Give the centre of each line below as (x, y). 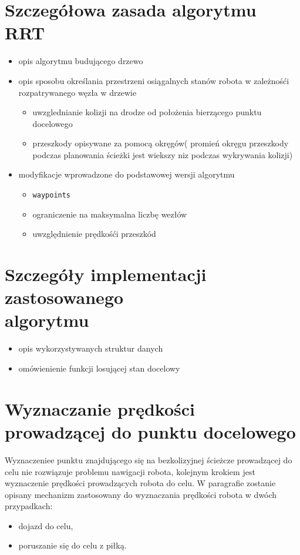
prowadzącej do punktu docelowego (150, 431)
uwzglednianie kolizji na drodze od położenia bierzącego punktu (147, 112)
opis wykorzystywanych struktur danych (91, 348)
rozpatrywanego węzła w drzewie (77, 92)
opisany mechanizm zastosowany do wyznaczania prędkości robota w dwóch (141, 494)
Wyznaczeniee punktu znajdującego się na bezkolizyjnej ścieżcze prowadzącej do (149, 459)
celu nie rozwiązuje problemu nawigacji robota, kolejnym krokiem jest (130, 471)
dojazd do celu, (46, 525)
